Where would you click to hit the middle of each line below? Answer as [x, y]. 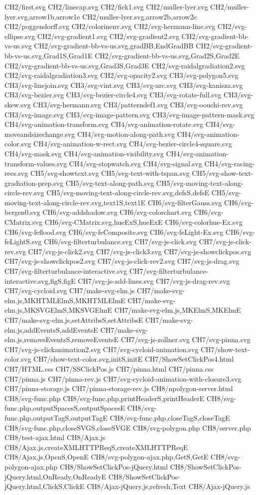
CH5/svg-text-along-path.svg [110, 183]
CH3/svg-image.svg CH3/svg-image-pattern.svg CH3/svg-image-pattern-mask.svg [129, 114]
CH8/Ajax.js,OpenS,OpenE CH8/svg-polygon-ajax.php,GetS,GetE [107, 457]
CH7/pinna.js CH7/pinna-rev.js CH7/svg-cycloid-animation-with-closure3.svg [123, 378]
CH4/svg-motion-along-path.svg [126, 134]
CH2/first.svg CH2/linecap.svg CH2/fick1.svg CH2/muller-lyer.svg [106, 6]
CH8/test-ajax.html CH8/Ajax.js [55, 437]
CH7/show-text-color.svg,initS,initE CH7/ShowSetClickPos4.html [134, 359]
